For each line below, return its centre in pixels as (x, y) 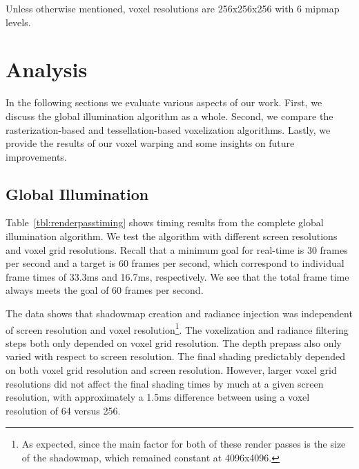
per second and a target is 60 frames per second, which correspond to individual (175, 263)
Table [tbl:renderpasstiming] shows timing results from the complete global (165, 222)
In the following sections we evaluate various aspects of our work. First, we (164, 102)
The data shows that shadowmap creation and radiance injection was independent (179, 313)
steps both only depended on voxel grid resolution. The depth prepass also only (174, 342)
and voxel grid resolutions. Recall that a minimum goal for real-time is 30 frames (177, 249)
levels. (18, 22)
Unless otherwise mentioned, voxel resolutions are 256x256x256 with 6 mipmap (173, 8)
